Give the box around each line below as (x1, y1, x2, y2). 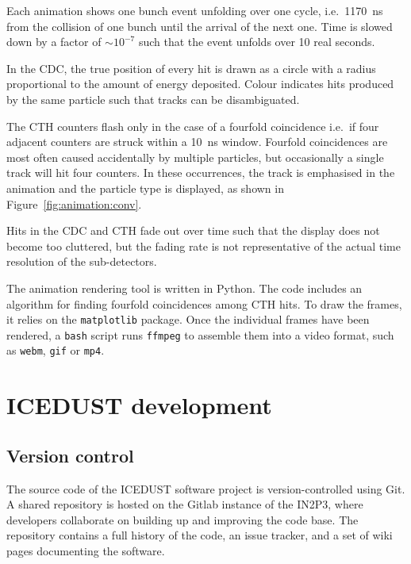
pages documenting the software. (6, 543, 165, 559)
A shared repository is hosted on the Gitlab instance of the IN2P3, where (6, 496, 363, 512)
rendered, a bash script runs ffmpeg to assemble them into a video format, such (6, 326, 394, 343)
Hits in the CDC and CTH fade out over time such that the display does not (6, 222, 380, 239)
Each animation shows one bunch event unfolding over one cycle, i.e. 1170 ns (6, 2, 383, 18)
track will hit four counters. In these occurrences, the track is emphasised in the (6, 164, 395, 181)
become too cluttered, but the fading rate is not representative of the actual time (6, 237, 401, 254)
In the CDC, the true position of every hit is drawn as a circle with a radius (6, 59, 376, 76)
